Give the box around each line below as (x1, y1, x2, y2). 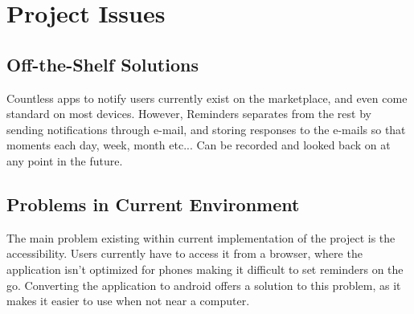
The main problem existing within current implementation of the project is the (6, 229, 396, 246)
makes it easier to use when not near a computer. (6, 292, 250, 309)
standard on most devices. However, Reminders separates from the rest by (6, 105, 371, 122)
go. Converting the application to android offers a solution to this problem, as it (6, 276, 401, 293)
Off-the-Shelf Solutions (6, 51, 199, 76)
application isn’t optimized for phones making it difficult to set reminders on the (6, 260, 404, 277)
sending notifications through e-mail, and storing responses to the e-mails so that (6, 120, 406, 137)
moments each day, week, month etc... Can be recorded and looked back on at (6, 137, 391, 153)
